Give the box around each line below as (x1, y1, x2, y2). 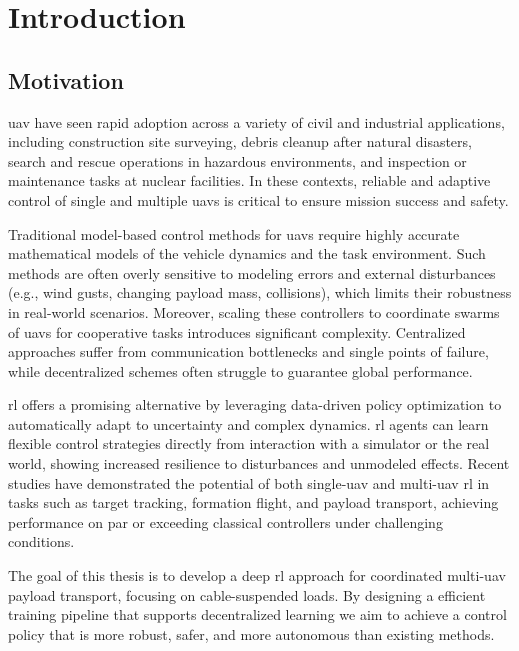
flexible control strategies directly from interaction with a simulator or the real (8, 433, 490, 454)
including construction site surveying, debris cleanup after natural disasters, (8, 131, 472, 152)
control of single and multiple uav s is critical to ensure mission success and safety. (8, 189, 509, 210)
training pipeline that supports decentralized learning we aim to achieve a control (8, 604, 507, 625)
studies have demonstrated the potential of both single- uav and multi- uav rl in (8, 472, 490, 493)
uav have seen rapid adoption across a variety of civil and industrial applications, (8, 111, 505, 132)
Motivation (8, 64, 124, 95)
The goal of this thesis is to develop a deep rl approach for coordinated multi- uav (8, 565, 506, 586)
